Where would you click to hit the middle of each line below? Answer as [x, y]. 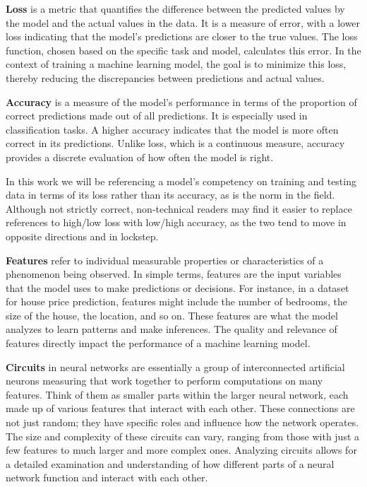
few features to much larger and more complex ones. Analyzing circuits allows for [181, 450]
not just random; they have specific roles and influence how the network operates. [182, 422]
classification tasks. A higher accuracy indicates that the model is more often [172, 129]
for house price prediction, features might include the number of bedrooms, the [176, 301]
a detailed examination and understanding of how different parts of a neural [170, 463]
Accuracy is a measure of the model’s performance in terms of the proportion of [181, 101]
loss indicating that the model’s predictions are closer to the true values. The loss [182, 36]
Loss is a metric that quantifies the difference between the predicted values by [175, 8]
